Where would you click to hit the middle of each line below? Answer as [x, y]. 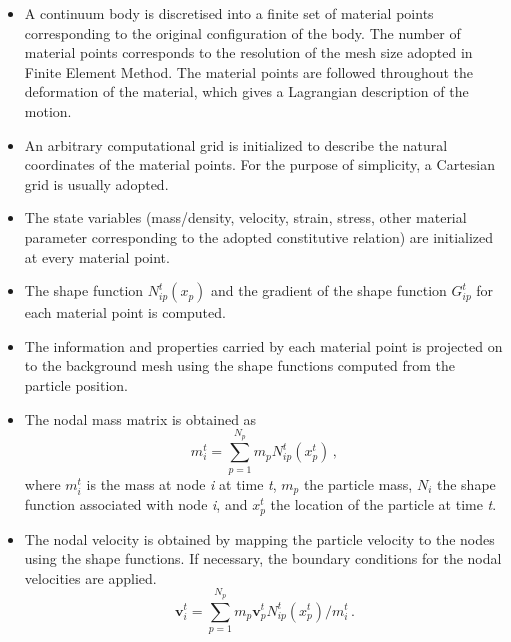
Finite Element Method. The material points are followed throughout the [249, 71]
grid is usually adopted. [96, 183]
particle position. [76, 384]
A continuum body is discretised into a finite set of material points [229, 13]
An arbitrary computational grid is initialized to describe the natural [236, 144]
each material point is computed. [125, 312]
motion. [48, 110]
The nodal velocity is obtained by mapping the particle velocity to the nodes [259, 538]
